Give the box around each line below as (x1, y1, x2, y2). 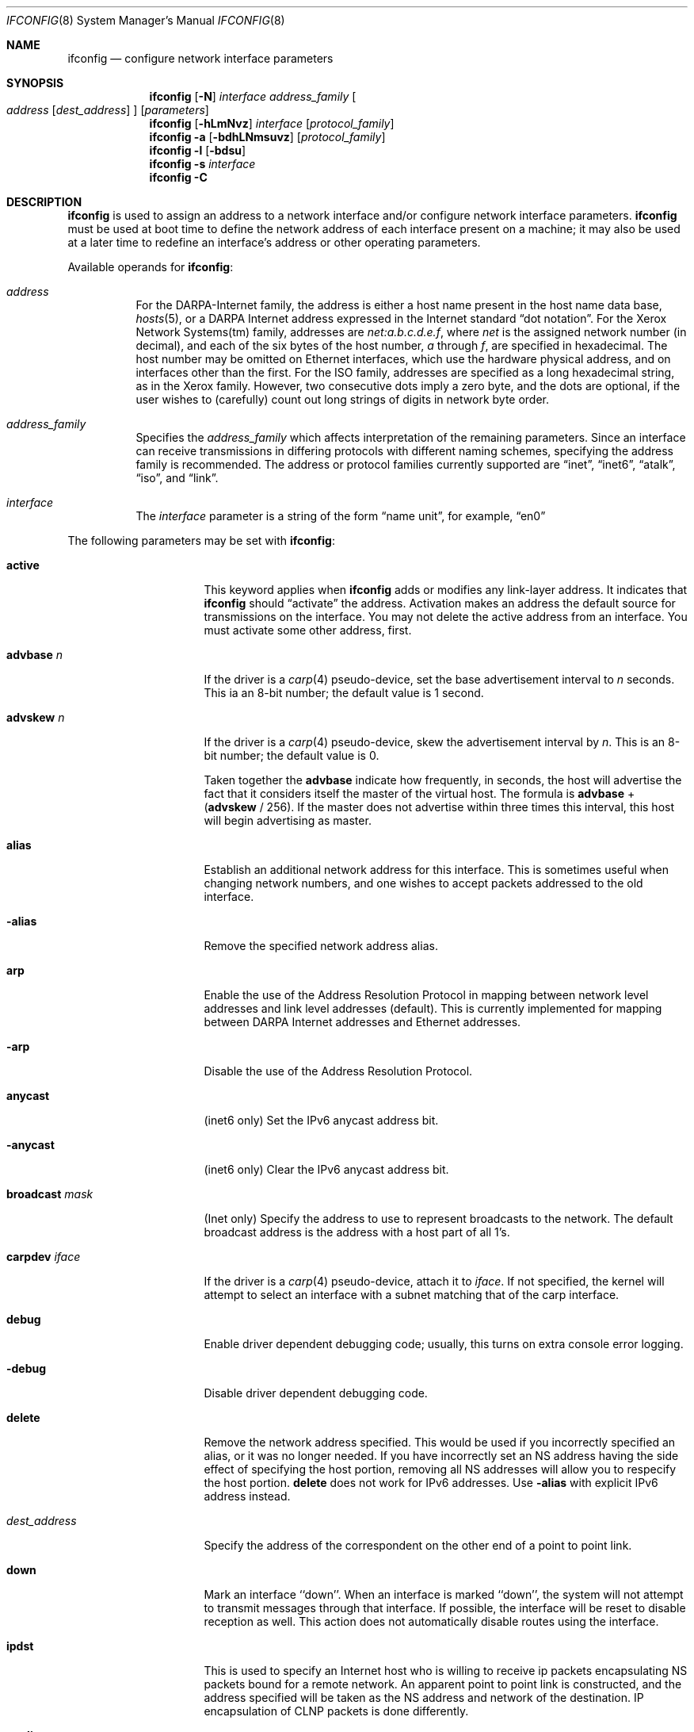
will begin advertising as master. (204, 814, 372, 827)
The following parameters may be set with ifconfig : (67, 534, 335, 547)
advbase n (6, 648, 63, 661)
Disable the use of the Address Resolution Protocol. (204, 1064, 473, 1078)
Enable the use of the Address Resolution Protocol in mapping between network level (204, 988, 649, 1002)
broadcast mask (6, 1187, 93, 1201)
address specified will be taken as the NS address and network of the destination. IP (204, 1691, 644, 1704)
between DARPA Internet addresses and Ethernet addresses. (204, 1015, 521, 1029)
